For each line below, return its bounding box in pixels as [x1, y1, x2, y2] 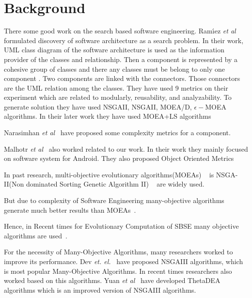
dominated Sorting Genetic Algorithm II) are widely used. [26, 179, 205, 189]
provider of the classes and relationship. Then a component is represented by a [4, 54, 238, 64]
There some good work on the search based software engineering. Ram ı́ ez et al [4, 26, 236, 36]
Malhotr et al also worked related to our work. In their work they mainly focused [4, 143, 248, 154]
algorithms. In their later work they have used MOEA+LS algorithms [4, 111, 211, 121]
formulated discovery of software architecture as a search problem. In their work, [4, 35, 244, 45]
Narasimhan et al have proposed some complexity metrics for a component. [4, 127, 231, 138]
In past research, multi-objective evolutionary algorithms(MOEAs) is [4, 169, 214, 179]
